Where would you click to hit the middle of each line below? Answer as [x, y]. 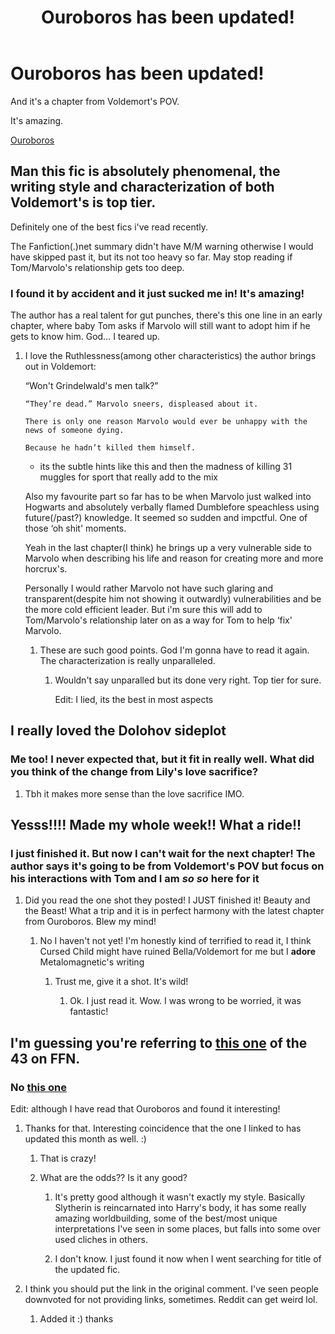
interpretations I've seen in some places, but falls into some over [188, 1229]
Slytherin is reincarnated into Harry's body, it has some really [180, 1208]
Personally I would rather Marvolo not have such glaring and [149, 588]
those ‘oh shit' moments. [75, 528]
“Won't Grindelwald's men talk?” [91, 386]
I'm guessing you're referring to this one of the [159, 1042]
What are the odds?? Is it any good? [113, 1178]
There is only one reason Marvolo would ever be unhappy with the [166, 422]
